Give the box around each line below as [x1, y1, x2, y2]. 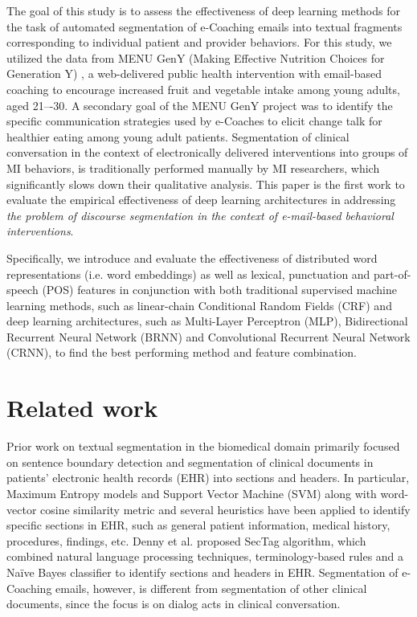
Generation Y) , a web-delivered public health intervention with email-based [6, 65, 382, 82]
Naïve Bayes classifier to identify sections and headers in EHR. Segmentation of [6, 563, 399, 580]
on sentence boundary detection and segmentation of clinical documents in [6, 453, 374, 470]
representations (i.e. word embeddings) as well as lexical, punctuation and [6, 265, 370, 282]
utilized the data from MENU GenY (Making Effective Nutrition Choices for [6, 49, 385, 66]
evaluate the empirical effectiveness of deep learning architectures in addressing [6, 191, 396, 208]
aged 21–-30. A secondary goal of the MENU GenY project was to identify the [6, 96, 393, 113]
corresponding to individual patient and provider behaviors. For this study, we [6, 34, 392, 51]
